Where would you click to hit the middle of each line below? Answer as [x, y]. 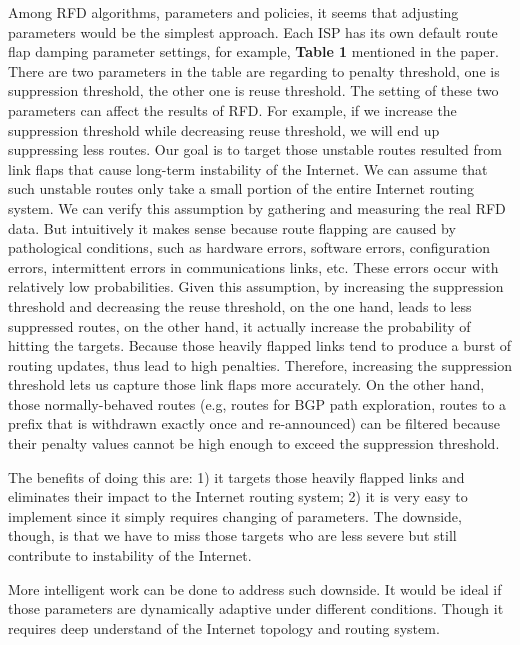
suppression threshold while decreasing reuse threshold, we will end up [224, 129]
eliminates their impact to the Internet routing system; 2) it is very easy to [238, 496]
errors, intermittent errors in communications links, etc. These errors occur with [253, 266]
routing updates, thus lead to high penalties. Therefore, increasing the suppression [260, 364]
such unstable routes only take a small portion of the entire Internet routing [241, 188]
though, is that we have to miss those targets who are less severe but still [232, 535]
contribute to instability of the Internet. [130, 555]
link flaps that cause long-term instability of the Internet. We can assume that [248, 168]
